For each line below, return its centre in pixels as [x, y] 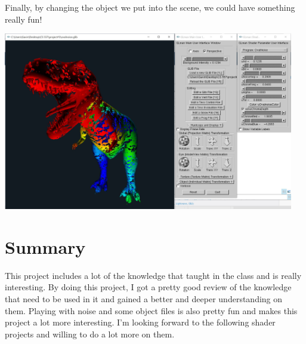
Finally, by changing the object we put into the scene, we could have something [150, 7]
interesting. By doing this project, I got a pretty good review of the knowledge [148, 287]
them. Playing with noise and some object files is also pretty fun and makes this [151, 310]
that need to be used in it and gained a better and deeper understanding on [144, 299]
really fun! [24, 19]
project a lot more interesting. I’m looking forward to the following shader [140, 322]
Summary [45, 246]
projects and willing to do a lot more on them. [90, 334]
